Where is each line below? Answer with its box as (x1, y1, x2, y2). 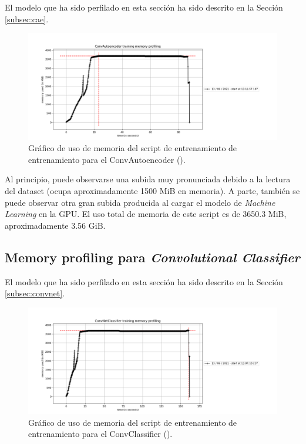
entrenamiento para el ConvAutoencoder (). (28, 153, 186, 165)
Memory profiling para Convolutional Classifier (5, 248, 300, 266)
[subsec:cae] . (5, 12, 49, 25)
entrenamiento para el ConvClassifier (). (28, 428, 173, 440)
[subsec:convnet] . (5, 287, 65, 299)
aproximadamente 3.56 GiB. (5, 219, 106, 231)
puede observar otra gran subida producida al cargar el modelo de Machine (5, 196, 275, 208)
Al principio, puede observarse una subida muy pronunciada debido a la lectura (5, 173, 291, 185)
